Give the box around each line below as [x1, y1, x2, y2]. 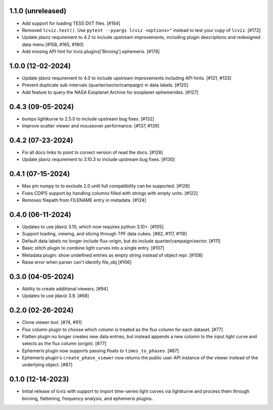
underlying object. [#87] [22, 362, 73, 368]
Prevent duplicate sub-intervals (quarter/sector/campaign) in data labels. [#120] [22, 82, 189, 88]
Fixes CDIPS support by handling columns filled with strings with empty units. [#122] [22, 190, 198, 196]
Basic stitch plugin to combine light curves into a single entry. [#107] [22, 245, 164, 251]
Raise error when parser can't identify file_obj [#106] [22, 259, 132, 265]
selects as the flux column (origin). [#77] [22, 341, 107, 347]
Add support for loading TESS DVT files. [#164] [22, 20, 121, 26]
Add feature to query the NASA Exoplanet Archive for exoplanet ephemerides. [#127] [22, 89, 199, 95]
